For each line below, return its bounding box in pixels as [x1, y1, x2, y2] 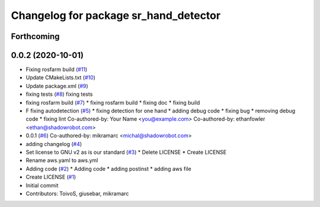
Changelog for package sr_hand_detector [11, 9, 221, 22]
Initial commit [25, 182, 59, 189]
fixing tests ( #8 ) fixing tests [25, 90, 93, 98]
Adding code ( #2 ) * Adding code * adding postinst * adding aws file [25, 165, 192, 172]
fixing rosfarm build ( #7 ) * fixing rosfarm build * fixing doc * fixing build [25, 99, 200, 106]
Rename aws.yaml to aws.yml [25, 157, 98, 164]
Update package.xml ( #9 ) [25, 82, 88, 89]
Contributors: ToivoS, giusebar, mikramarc [25, 190, 129, 197]
